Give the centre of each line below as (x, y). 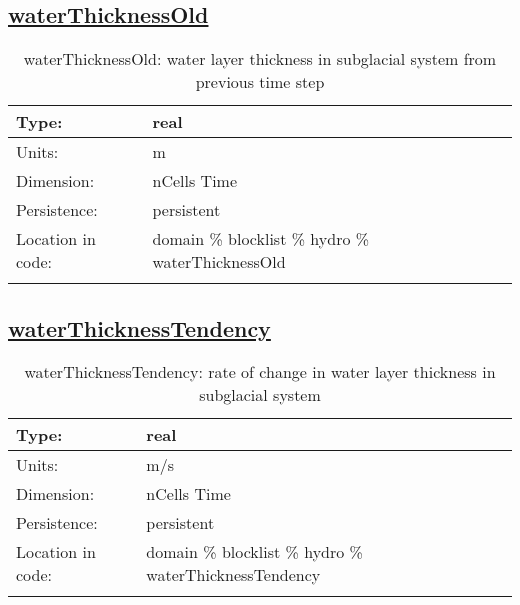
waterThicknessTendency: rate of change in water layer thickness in (260, 372)
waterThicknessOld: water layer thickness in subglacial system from (260, 59)
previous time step (260, 82)
